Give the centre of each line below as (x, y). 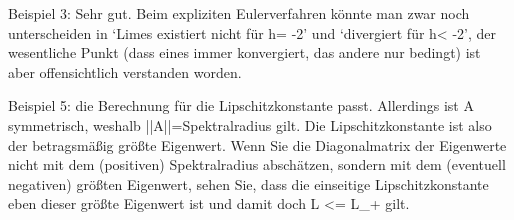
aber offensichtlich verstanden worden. (125, 71)
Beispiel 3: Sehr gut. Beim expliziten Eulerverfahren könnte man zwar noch (239, 13)
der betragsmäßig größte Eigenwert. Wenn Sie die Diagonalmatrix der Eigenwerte (257, 144)
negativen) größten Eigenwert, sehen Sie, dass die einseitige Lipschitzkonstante (248, 183)
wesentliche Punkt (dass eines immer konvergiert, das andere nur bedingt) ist (244, 52)
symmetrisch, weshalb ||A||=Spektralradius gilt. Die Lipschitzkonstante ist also (250, 124)
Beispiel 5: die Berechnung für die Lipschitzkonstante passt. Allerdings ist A (241, 105)
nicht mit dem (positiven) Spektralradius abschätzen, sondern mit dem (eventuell (257, 164)
